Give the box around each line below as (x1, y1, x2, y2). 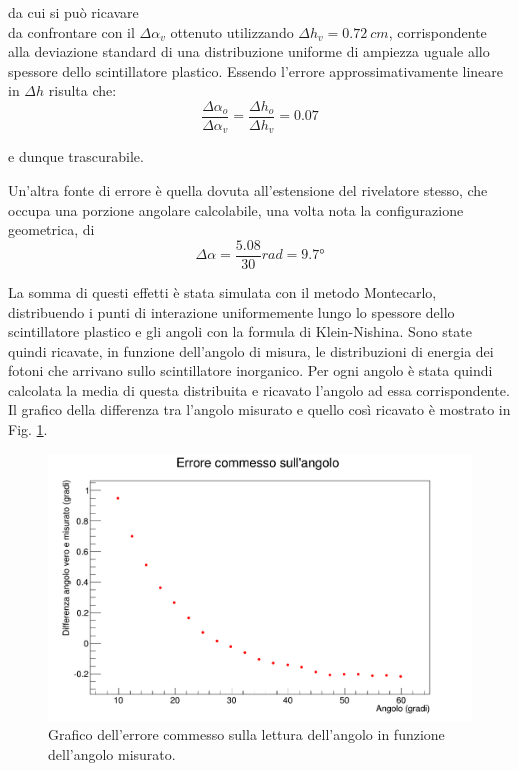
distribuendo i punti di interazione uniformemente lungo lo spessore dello (8, 301, 455, 322)
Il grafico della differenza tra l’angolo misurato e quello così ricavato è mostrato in (8, 399, 511, 420)
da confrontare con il (8, 21, 135, 42)
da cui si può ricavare (8, 2, 139, 22)
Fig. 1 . (8, 419, 48, 440)
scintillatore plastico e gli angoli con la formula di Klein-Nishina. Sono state (8, 321, 472, 342)
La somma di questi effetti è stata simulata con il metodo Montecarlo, (8, 281, 437, 302)
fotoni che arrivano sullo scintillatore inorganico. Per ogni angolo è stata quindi (8, 360, 493, 381)
